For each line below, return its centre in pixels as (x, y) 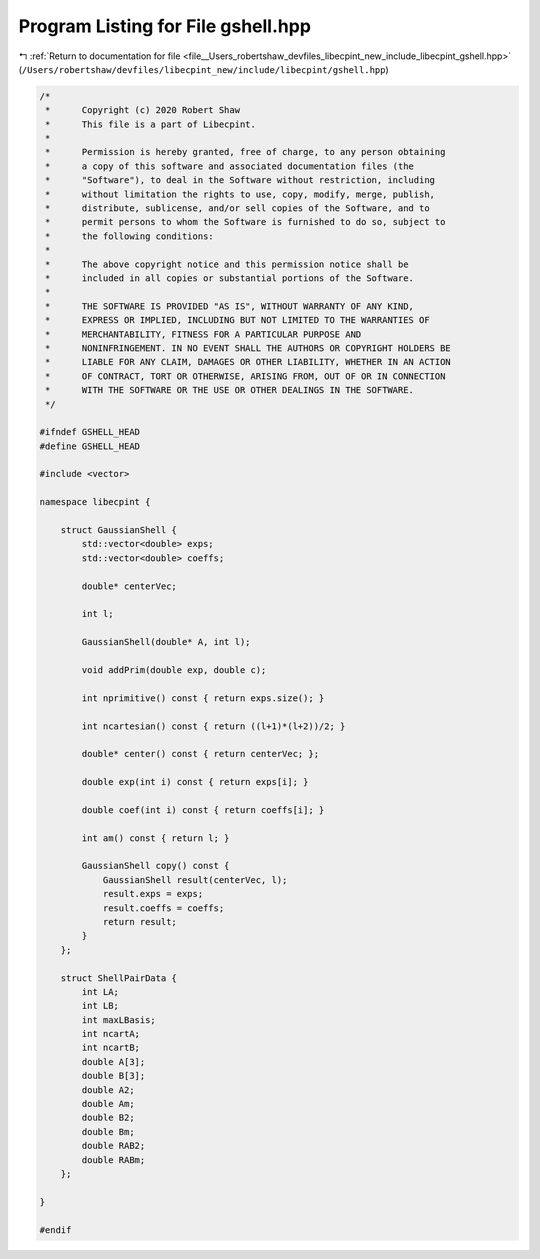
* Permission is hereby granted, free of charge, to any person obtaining (245, 152)
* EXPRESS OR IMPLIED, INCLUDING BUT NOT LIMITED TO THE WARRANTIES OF (237, 320)
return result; (139, 921)
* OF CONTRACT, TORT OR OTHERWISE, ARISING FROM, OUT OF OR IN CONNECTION (245, 376)
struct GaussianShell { (118, 530)
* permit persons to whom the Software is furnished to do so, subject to (245, 222)
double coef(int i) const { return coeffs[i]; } (203, 809)
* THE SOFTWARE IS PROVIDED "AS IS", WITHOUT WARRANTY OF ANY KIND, (230, 306)
